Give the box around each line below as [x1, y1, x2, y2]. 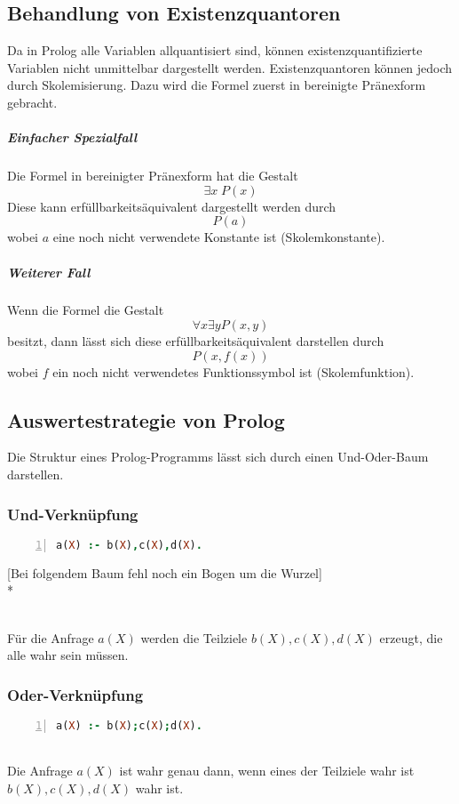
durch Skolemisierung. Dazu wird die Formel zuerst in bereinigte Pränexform [7, 76, 426, 94]
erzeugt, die [379, 628, 443, 647]
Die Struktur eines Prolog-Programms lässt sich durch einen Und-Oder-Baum [7, 447, 429, 466]
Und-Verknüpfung [7, 502, 138, 525]
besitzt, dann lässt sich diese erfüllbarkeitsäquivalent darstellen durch [7, 332, 384, 350]
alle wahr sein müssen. [7, 646, 129, 664]
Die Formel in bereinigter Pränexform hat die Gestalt [7, 166, 298, 185]
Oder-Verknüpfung [7, 683, 144, 705]
